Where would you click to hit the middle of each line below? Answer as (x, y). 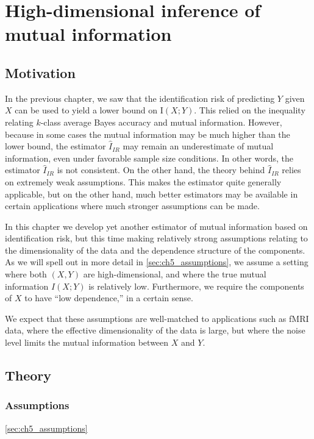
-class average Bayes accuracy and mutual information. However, (161, 122)
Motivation (40, 72)
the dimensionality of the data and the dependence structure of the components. (155, 250)
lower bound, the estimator (55, 146)
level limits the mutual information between (87, 342)
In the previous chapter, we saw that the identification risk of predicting (140, 98)
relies (291, 170)
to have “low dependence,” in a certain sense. (109, 298)
